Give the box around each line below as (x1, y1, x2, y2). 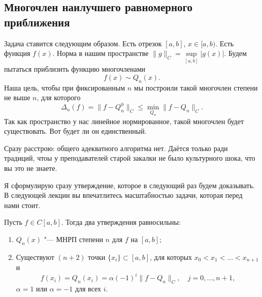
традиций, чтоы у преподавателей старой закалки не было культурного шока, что (4, 153, 255, 163)
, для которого (37, 92, 81, 103)
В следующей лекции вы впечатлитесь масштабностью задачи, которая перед (4, 190, 243, 200)
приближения (4, 14, 70, 29)
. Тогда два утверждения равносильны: (61, 217, 181, 227)
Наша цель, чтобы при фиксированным (4, 82, 125, 93)
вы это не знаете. (4, 163, 57, 173)
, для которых (150, 251, 192, 262)
